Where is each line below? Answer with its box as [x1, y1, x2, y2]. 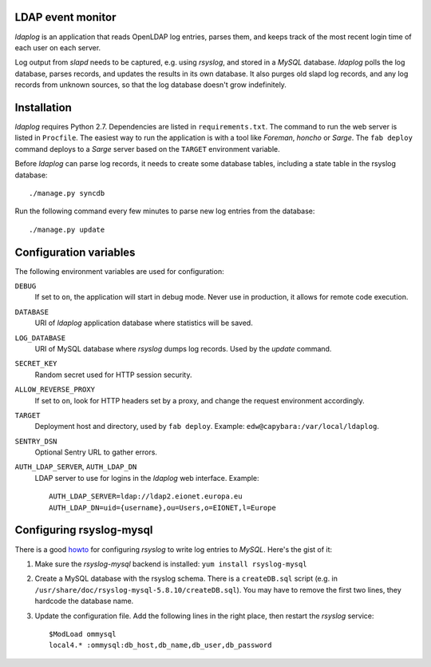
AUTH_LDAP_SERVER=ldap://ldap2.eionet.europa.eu [49, 492, 243, 501]
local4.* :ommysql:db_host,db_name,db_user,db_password [49, 641, 272, 650]
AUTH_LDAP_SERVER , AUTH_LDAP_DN [14, 462, 137, 471]
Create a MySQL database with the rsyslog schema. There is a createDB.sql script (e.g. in [34, 574, 338, 583]
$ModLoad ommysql [49, 629, 117, 638]
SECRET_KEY [14, 359, 57, 368]
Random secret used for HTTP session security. [34, 370, 192, 379]
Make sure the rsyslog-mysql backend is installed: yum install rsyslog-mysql [34, 559, 307, 569]
